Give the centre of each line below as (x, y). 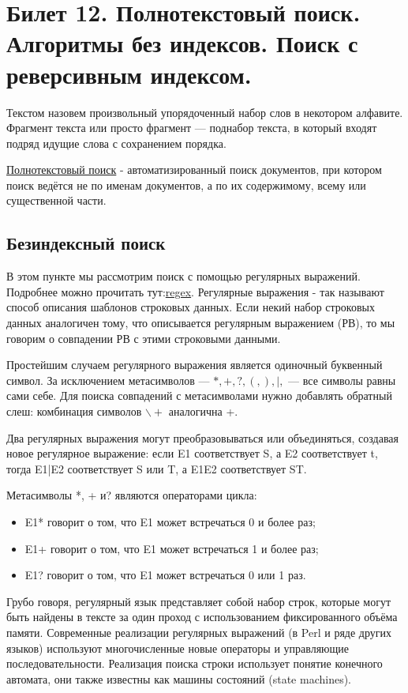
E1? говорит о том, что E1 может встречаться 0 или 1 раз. (165, 575)
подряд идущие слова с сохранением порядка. (116, 143)
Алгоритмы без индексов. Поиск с (182, 43)
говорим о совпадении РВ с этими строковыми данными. (144, 338)
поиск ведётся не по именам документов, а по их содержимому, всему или (186, 185)
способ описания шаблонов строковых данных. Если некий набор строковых (191, 307)
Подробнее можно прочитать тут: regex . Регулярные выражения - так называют (195, 291)
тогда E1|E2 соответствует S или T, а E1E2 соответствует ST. (157, 468)
